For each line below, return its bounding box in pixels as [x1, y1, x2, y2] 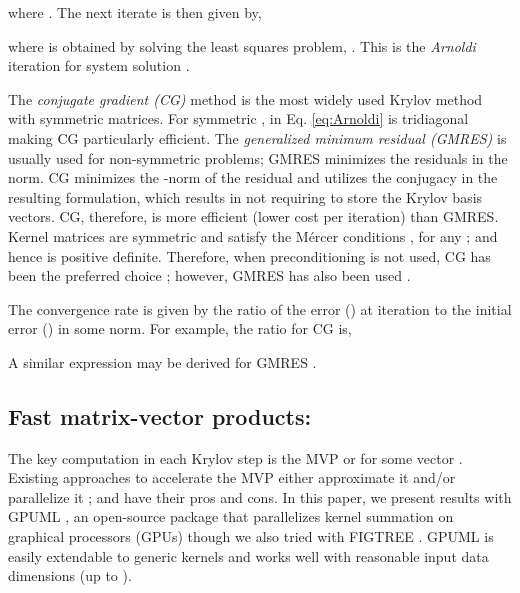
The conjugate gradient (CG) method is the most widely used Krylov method [8, 88, 483, 109]
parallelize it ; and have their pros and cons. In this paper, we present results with [8, 486, 512, 507]
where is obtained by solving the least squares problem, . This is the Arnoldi [8, 35, 476, 56]
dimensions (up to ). [8, 565, 132, 586]
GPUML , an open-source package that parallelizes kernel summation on [8, 506, 454, 527]
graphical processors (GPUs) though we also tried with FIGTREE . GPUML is [8, 526, 494, 547]
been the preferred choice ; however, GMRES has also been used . [8, 265, 411, 286]
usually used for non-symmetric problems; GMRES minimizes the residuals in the [8, 147, 508, 168]
